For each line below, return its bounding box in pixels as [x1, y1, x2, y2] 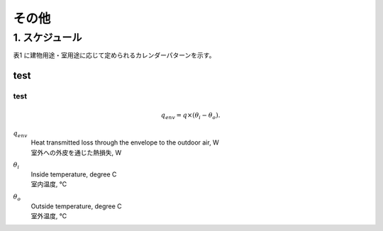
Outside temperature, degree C [30, 202, 122, 210]
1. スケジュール [13, 31, 82, 44]
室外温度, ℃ [30, 211, 67, 220]
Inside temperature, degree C [30, 170, 117, 179]
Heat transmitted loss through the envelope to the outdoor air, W [30, 138, 219, 147]
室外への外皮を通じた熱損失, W [30, 148, 122, 157]
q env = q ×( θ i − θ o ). [160, 111, 221, 120]
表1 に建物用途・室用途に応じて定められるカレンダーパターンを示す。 [13, 51, 216, 60]
